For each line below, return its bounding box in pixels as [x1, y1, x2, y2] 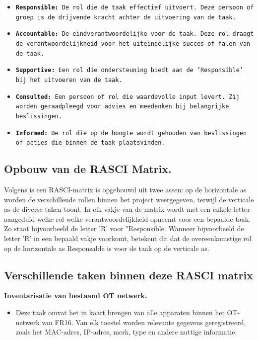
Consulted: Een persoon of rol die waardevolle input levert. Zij [15, 93, 240, 100]
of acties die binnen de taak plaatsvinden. [15, 139, 165, 147]
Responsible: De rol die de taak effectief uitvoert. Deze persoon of [15, 4, 254, 11]
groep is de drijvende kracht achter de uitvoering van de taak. [15, 13, 236, 21]
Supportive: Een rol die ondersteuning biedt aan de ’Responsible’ [15, 67, 243, 74]
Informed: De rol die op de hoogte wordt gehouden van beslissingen [15, 129, 247, 137]
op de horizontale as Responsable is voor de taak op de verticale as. [4, 243, 209, 253]
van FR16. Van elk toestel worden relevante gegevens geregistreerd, [42, 317, 246, 327]
